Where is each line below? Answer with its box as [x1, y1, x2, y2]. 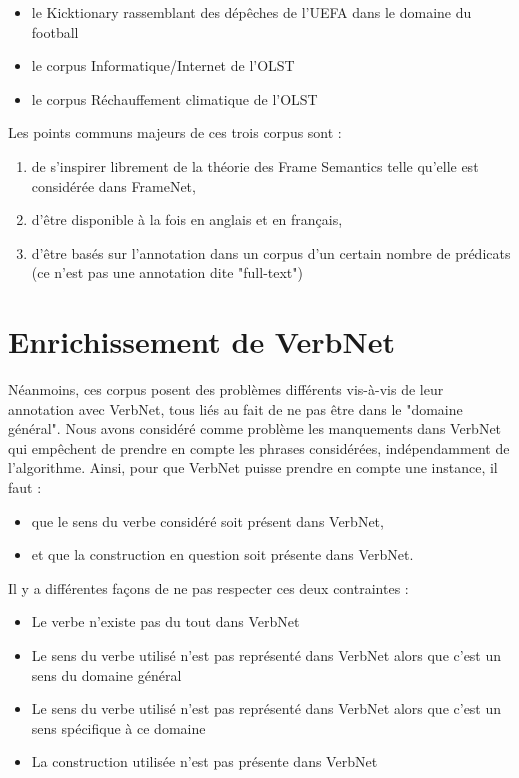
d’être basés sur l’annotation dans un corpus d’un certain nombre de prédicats [31, 242, 511, 263]
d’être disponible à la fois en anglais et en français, [31, 209, 343, 230]
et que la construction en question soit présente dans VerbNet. [31, 544, 414, 565]
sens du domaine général [31, 664, 182, 685]
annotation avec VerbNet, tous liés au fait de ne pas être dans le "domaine [8, 398, 463, 419]
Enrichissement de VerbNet [8, 321, 395, 362]
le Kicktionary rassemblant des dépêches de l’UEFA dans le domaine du [31, 2, 472, 22]
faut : [8, 477, 42, 498]
